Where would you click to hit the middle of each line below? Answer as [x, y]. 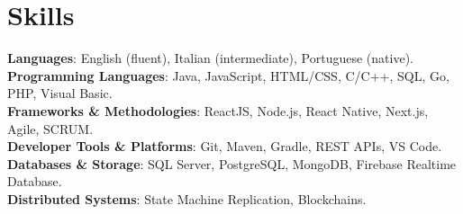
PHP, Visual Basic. [60, 93]
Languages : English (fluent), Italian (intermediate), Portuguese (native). [210, 58]
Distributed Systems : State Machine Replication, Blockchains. [187, 198]
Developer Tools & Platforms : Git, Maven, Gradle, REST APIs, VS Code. [225, 146]
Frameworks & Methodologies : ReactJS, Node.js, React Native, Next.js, [218, 110]
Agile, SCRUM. [50, 128]
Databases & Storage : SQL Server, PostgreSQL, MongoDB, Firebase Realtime [232, 163]
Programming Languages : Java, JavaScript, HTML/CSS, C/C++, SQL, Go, [228, 75]
